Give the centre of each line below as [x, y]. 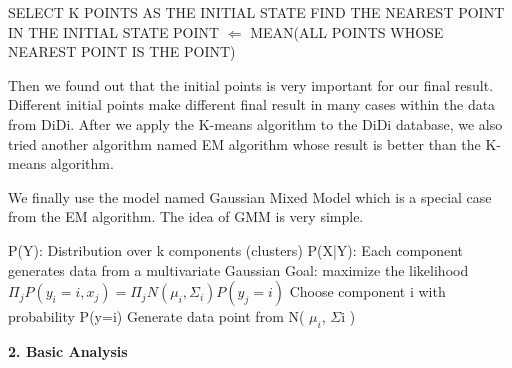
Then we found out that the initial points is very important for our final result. [251, 84]
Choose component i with [367, 291]
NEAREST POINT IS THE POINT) [122, 51]
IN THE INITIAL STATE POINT [114, 31]
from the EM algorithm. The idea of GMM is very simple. [186, 216]
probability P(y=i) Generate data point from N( [156, 316]
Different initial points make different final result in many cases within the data [252, 104]
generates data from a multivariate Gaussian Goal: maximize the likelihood [238, 269]
